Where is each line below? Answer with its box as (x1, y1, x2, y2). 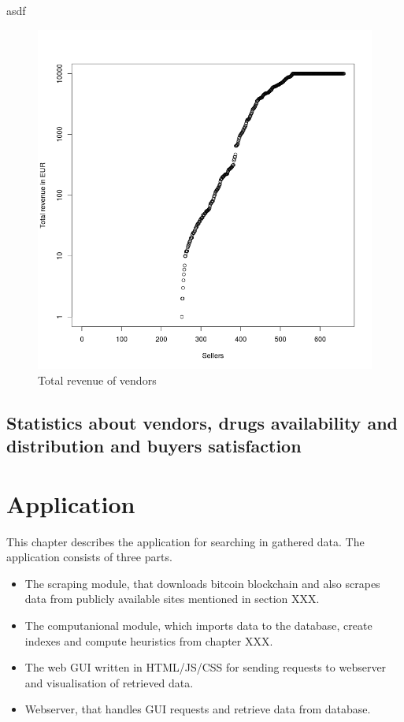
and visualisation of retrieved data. (24, 674, 194, 690)
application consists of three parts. (6, 549, 172, 565)
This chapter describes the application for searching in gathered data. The (6, 533, 365, 549)
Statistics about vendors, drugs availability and (6, 410, 398, 434)
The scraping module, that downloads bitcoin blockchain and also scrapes (24, 575, 380, 591)
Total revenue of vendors (38, 371, 157, 388)
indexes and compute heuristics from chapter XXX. (24, 632, 273, 649)
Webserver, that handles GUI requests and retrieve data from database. (24, 701, 371, 717)
